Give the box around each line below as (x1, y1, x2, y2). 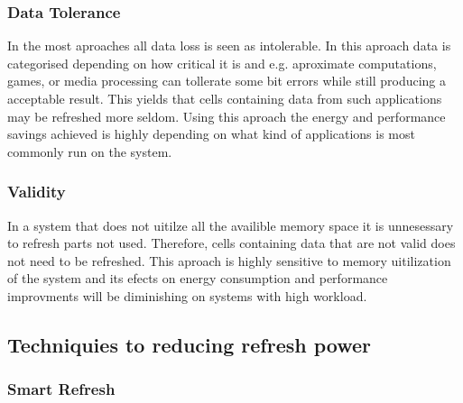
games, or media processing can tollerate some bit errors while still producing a (7, 71, 447, 90)
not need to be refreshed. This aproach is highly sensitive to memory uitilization (7, 251, 451, 270)
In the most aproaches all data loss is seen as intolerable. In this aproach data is (7, 36, 451, 55)
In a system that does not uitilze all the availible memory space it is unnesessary (7, 215, 454, 234)
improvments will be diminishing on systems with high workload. (7, 286, 367, 305)
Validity (7, 180, 66, 203)
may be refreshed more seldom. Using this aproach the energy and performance (7, 106, 446, 125)
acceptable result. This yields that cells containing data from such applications (7, 89, 442, 107)
